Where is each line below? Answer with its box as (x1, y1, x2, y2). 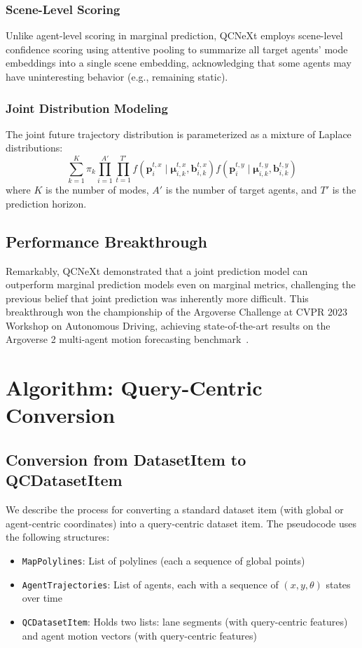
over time (22, 590, 62, 605)
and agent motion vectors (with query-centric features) (22, 628, 257, 642)
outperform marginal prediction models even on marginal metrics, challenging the (6, 277, 356, 292)
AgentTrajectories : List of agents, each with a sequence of (22, 576, 279, 591)
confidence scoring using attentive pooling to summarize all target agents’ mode (6, 41, 348, 56)
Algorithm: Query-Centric (6, 373, 263, 402)
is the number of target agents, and (165, 182, 317, 197)
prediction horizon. (6, 196, 87, 210)
